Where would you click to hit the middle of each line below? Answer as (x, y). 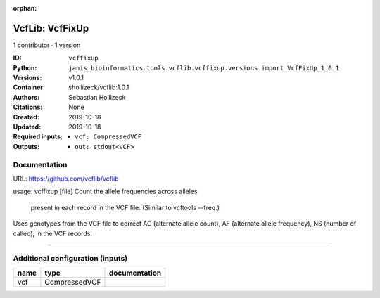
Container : (29, 87)
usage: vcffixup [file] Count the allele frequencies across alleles (105, 192)
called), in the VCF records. (53, 233)
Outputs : (26, 146)
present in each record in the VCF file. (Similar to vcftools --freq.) (125, 207)
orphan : (25, 8)
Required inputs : (38, 136)
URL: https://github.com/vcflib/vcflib (66, 179)
